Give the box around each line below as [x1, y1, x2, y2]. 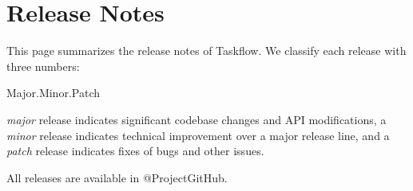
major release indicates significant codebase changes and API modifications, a [6, 111, 387, 127]
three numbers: [6, 57, 80, 74]
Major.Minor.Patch [6, 84, 100, 101]
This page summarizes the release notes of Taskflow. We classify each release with [6, 42, 407, 59]
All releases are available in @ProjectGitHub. [6, 169, 228, 185]
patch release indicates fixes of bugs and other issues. [6, 142, 264, 159]
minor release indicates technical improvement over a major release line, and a [6, 127, 390, 143]
